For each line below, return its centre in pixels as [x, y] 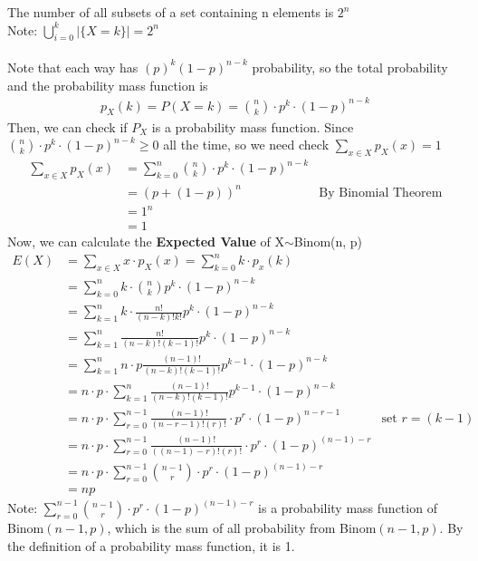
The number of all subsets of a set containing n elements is [171, 12]
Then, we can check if [67, 126]
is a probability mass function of [348, 507]
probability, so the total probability [350, 67]
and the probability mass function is [108, 85]
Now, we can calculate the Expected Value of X [146, 242]
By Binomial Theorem [381, 193]
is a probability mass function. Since [253, 126]
